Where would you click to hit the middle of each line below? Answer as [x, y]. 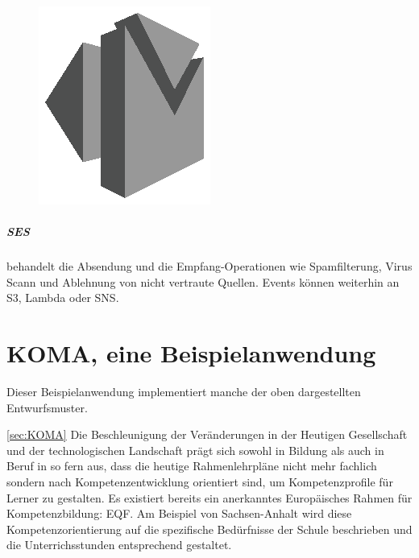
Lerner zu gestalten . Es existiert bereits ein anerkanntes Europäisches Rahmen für [209, 497]
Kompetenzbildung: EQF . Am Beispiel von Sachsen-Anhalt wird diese [179, 513]
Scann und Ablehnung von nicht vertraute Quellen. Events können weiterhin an [203, 281]
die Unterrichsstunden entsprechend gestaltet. [119, 545]
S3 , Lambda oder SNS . [63, 298]
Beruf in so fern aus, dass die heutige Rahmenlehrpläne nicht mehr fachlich [192, 466]
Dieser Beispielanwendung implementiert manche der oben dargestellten [184, 392]
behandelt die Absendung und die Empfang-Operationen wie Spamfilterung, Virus [209, 266]
